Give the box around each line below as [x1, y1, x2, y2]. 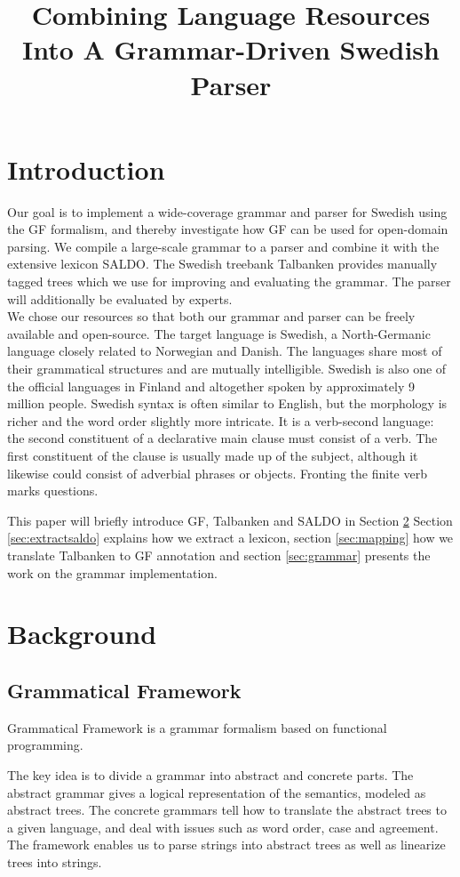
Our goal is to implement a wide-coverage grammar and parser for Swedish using [7, 202, 448, 221]
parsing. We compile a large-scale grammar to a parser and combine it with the [7, 237, 440, 255]
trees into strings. [7, 852, 102, 871]
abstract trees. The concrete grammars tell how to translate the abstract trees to [7, 801, 447, 819]
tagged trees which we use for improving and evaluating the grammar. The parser [7, 272, 451, 291]
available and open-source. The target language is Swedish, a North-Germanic [7, 324, 431, 342]
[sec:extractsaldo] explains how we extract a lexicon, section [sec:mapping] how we [7, 528, 454, 547]
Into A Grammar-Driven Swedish [22, 31, 440, 68]
